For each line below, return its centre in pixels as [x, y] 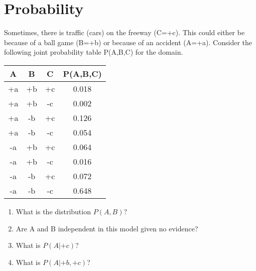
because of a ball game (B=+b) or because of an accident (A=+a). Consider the [128, 42]
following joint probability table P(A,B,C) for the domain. [94, 52]
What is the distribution [53, 211]
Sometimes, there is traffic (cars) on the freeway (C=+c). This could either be [124, 32]
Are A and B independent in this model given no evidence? [107, 228]
